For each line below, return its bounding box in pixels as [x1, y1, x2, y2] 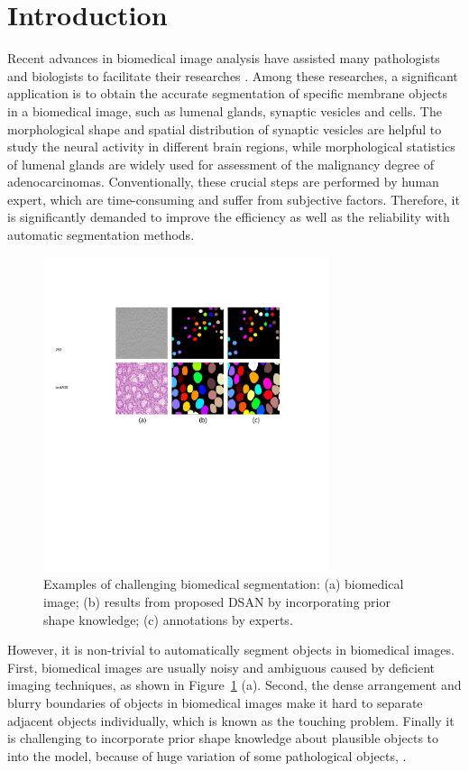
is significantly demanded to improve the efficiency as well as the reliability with [7, 207, 450, 226]
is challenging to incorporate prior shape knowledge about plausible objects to [7, 729, 439, 748]
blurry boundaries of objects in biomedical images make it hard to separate [7, 693, 423, 711]
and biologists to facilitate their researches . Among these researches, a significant [7, 66, 458, 85]
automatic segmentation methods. [7, 225, 195, 244]
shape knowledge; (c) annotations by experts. [43, 610, 293, 629]
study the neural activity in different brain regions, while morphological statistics [7, 137, 455, 156]
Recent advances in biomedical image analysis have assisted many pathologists [7, 49, 440, 68]
